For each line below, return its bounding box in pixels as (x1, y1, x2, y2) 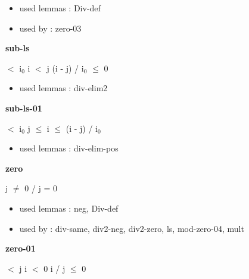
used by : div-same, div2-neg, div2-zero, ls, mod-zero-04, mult (19, 222, 244, 234)
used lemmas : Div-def (19, 2, 101, 14)
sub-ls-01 (5, 101, 42, 114)
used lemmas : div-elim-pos (19, 142, 119, 154)
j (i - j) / (46, 61, 79, 74)
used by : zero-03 (19, 21, 82, 34)
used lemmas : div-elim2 (19, 82, 108, 94)
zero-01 (5, 242, 36, 255)
